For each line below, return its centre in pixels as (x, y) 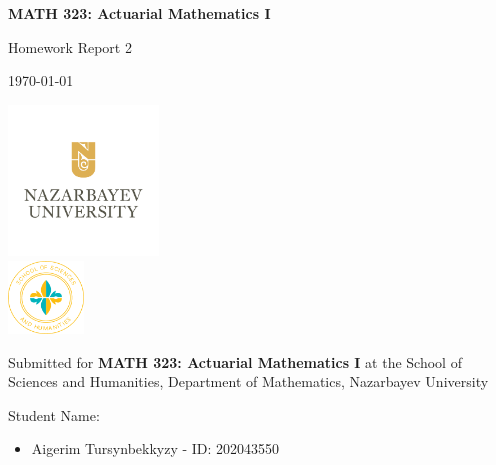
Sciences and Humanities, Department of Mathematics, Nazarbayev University (248, 381)
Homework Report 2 (70, 46)
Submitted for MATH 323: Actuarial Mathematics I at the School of (235, 361)
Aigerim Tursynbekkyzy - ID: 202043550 (155, 448)
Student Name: (54, 414)
